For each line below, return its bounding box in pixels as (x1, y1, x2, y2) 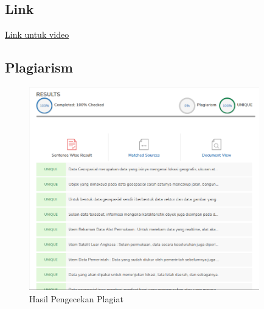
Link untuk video (5, 28, 69, 41)
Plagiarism (5, 58, 73, 77)
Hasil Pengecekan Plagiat (29, 292, 123, 305)
